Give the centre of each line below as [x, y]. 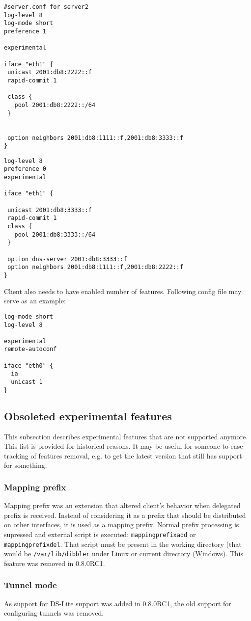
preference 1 [25, 31]
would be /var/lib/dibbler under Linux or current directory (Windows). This [124, 553]
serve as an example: [35, 301]
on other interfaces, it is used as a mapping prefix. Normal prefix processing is [122, 525]
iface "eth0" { [29, 365]
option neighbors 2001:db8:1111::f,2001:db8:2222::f [96, 267]
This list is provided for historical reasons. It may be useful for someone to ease [124, 446]
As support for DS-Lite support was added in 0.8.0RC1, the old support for [118, 603]
